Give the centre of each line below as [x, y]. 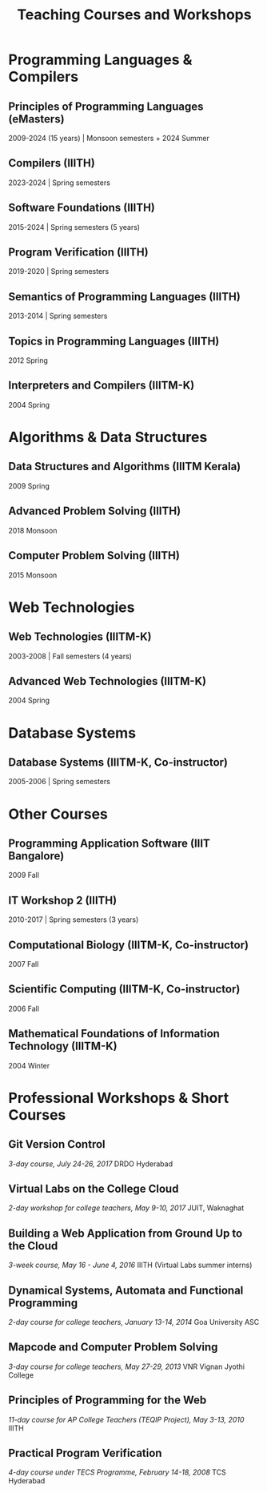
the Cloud [33, 1246]
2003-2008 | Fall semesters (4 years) [70, 656]
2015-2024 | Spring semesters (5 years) [74, 227]
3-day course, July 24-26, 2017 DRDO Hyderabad [91, 1164]
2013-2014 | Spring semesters [58, 316]
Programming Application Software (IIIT [109, 843]
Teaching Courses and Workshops [134, 15]
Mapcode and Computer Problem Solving [113, 1347]
